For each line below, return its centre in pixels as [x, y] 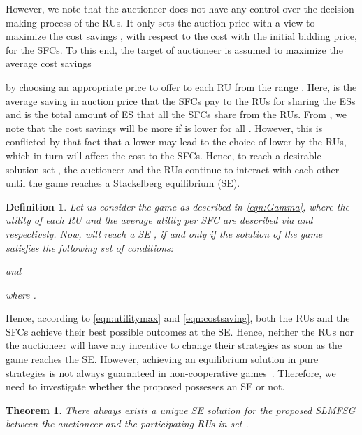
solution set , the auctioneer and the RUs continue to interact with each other [173, 169]
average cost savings [49, 63]
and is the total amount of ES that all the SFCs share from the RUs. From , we [176, 114]
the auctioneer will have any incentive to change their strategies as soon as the [174, 345]
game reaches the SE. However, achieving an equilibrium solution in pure [162, 359]
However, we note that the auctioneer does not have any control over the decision [180, 8]
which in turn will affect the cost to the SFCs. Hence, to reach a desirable [164, 155]
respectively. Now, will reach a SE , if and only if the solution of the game [164, 233]
